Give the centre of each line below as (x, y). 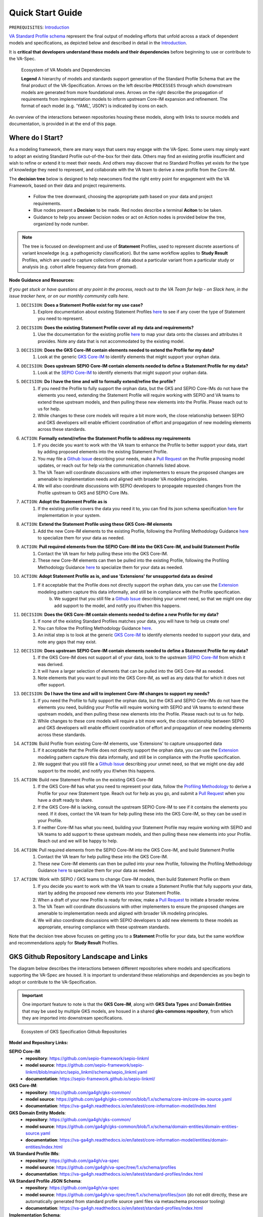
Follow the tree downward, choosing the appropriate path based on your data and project (123, 197)
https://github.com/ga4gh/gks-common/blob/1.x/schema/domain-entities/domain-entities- (147, 1126)
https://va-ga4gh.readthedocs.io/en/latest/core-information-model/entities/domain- (144, 1140)
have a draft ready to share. (66, 800)
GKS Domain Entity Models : (38, 1113)
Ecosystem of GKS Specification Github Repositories (74, 1032)
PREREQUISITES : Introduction (39, 27)
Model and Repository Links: (38, 1042)
